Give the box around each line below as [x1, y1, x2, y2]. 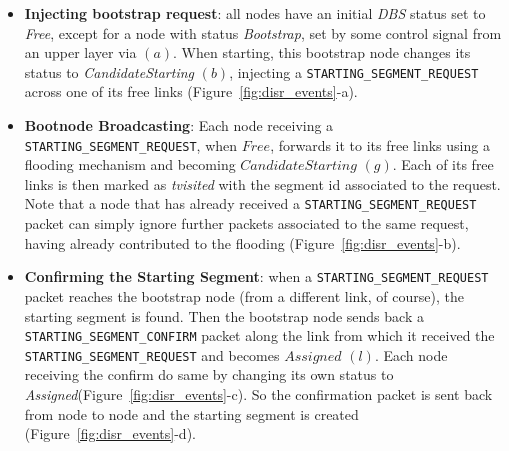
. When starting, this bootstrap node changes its [173, 42, 471, 63]
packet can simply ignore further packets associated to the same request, [24, 213, 469, 234]
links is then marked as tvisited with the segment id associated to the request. [24, 173, 501, 194]
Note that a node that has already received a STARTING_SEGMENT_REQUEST [24, 193, 477, 214]
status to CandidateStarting [24, 61, 195, 82]
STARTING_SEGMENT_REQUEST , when [24, 134, 238, 155]
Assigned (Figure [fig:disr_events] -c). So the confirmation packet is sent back [24, 384, 493, 405]
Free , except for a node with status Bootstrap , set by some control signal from [24, 22, 502, 43]
